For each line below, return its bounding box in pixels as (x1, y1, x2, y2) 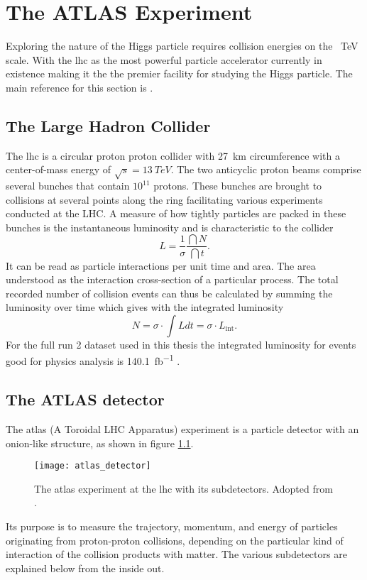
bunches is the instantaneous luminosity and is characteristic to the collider (6, 219, 334, 234)
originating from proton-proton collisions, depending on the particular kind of (6, 532, 344, 547)
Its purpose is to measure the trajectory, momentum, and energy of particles (6, 518, 338, 533)
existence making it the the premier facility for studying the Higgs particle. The (6, 66, 353, 81)
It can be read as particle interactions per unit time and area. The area (6, 258, 316, 273)
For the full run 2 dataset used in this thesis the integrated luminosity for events (6, 336, 356, 351)
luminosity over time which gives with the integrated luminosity (6, 300, 284, 314)
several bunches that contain (6, 178, 130, 193)
